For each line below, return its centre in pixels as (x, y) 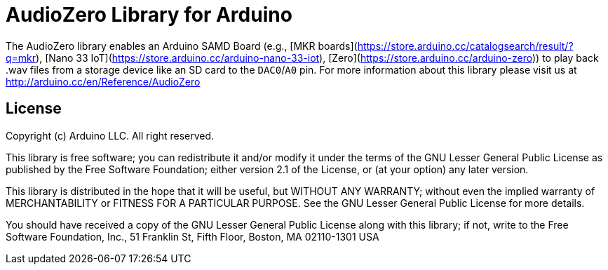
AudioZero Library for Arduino (149, 15)
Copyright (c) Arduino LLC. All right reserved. (110, 135)
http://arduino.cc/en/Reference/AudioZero (103, 81)
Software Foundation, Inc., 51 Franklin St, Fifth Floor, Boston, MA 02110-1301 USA (192, 236)
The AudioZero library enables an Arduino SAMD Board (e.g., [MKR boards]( (182, 46)
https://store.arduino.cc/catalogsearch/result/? (465, 46)
